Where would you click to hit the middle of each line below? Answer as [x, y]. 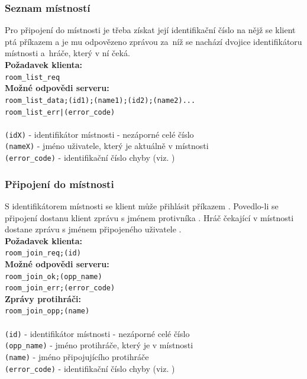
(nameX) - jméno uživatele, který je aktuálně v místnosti [107, 146]
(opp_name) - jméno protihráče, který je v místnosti [99, 345]
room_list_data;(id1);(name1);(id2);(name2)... [100, 100]
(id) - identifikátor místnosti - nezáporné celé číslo [97, 333]
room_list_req [33, 77]
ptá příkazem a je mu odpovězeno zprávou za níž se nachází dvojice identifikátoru [153, 41]
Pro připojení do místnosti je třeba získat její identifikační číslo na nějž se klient [150, 30]
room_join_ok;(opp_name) [54, 276]
